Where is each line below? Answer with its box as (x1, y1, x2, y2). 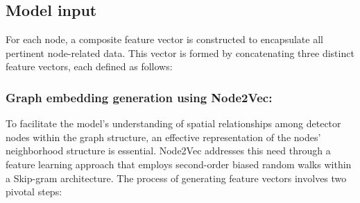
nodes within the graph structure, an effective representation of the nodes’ (6, 129, 321, 144)
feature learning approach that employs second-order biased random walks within (6, 156, 352, 171)
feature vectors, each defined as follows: (6, 59, 173, 74)
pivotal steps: (6, 184, 62, 199)
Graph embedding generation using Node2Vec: (6, 88, 273, 106)
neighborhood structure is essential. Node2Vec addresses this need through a (6, 143, 331, 158)
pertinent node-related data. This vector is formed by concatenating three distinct (6, 45, 354, 60)
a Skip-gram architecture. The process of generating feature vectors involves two (6, 170, 347, 185)
